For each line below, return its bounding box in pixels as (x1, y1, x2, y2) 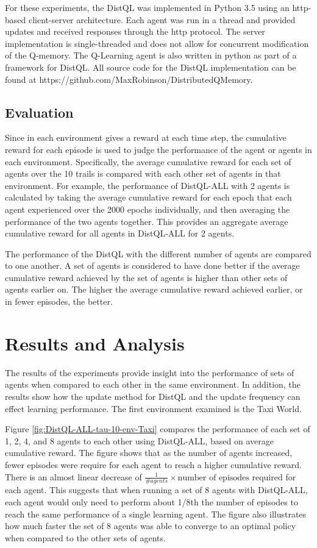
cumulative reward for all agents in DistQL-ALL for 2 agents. (5, 227, 235, 240)
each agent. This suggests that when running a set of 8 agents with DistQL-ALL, (5, 483, 308, 496)
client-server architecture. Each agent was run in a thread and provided (28, 13, 296, 26)
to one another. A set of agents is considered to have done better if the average (5, 259, 300, 272)
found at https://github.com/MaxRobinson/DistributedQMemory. (5, 73, 253, 85)
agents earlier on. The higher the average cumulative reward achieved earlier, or (5, 283, 303, 296)
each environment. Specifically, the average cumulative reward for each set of (5, 155, 291, 168)
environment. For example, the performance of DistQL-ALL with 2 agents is (5, 179, 290, 191)
